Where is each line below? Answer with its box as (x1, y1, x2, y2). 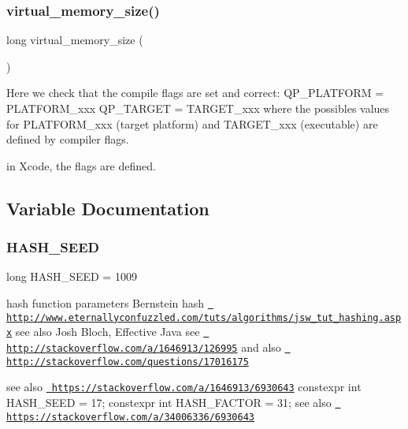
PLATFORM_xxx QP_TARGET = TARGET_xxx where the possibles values (6, 100, 390, 116)
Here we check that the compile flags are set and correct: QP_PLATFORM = (6, 84, 384, 101)
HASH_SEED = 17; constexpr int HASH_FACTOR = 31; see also (6, 394, 332, 410)
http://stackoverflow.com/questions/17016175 (6, 356, 249, 367)
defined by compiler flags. (6, 131, 129, 147)
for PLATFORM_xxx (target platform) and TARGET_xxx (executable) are (6, 115, 378, 132)
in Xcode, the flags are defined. (6, 157, 156, 173)
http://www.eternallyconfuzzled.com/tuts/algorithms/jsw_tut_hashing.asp (6, 311, 402, 323)
